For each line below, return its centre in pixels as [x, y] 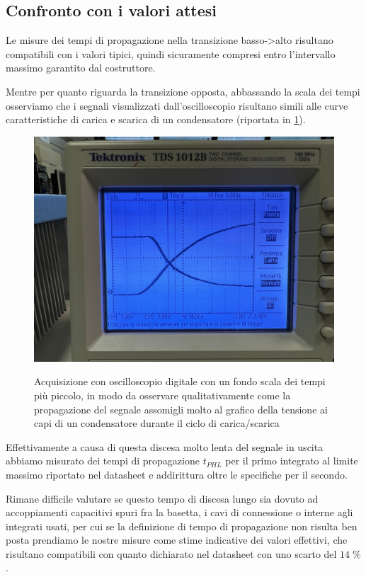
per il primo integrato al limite [292, 461]
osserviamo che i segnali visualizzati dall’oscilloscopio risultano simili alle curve [177, 105]
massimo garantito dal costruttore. [81, 68]
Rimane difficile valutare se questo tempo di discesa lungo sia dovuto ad [162, 498]
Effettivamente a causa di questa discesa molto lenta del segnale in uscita [165, 446]
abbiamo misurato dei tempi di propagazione [103, 461]
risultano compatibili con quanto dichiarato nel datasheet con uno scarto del [171, 553]
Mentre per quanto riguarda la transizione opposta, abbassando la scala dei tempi [183, 91]
